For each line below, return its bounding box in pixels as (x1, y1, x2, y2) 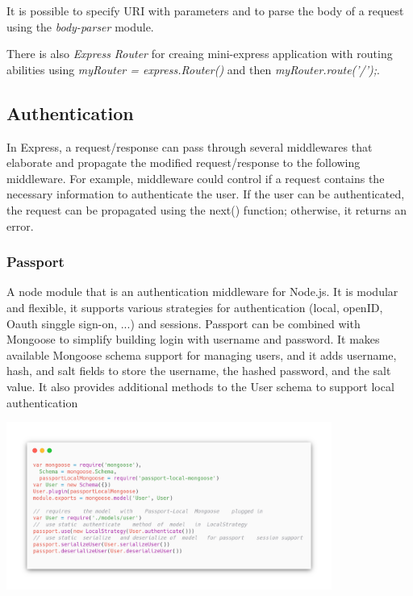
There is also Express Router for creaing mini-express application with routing (6, 45, 393, 62)
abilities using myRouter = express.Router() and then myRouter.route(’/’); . (6, 60, 380, 77)
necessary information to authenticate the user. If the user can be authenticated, (6, 185, 405, 202)
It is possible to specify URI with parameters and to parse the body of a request (6, 2, 404, 19)
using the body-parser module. (6, 18, 154, 35)
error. (6, 217, 34, 234)
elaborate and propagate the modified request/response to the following (6, 154, 361, 171)
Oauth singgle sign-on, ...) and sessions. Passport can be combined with (6, 315, 361, 331)
